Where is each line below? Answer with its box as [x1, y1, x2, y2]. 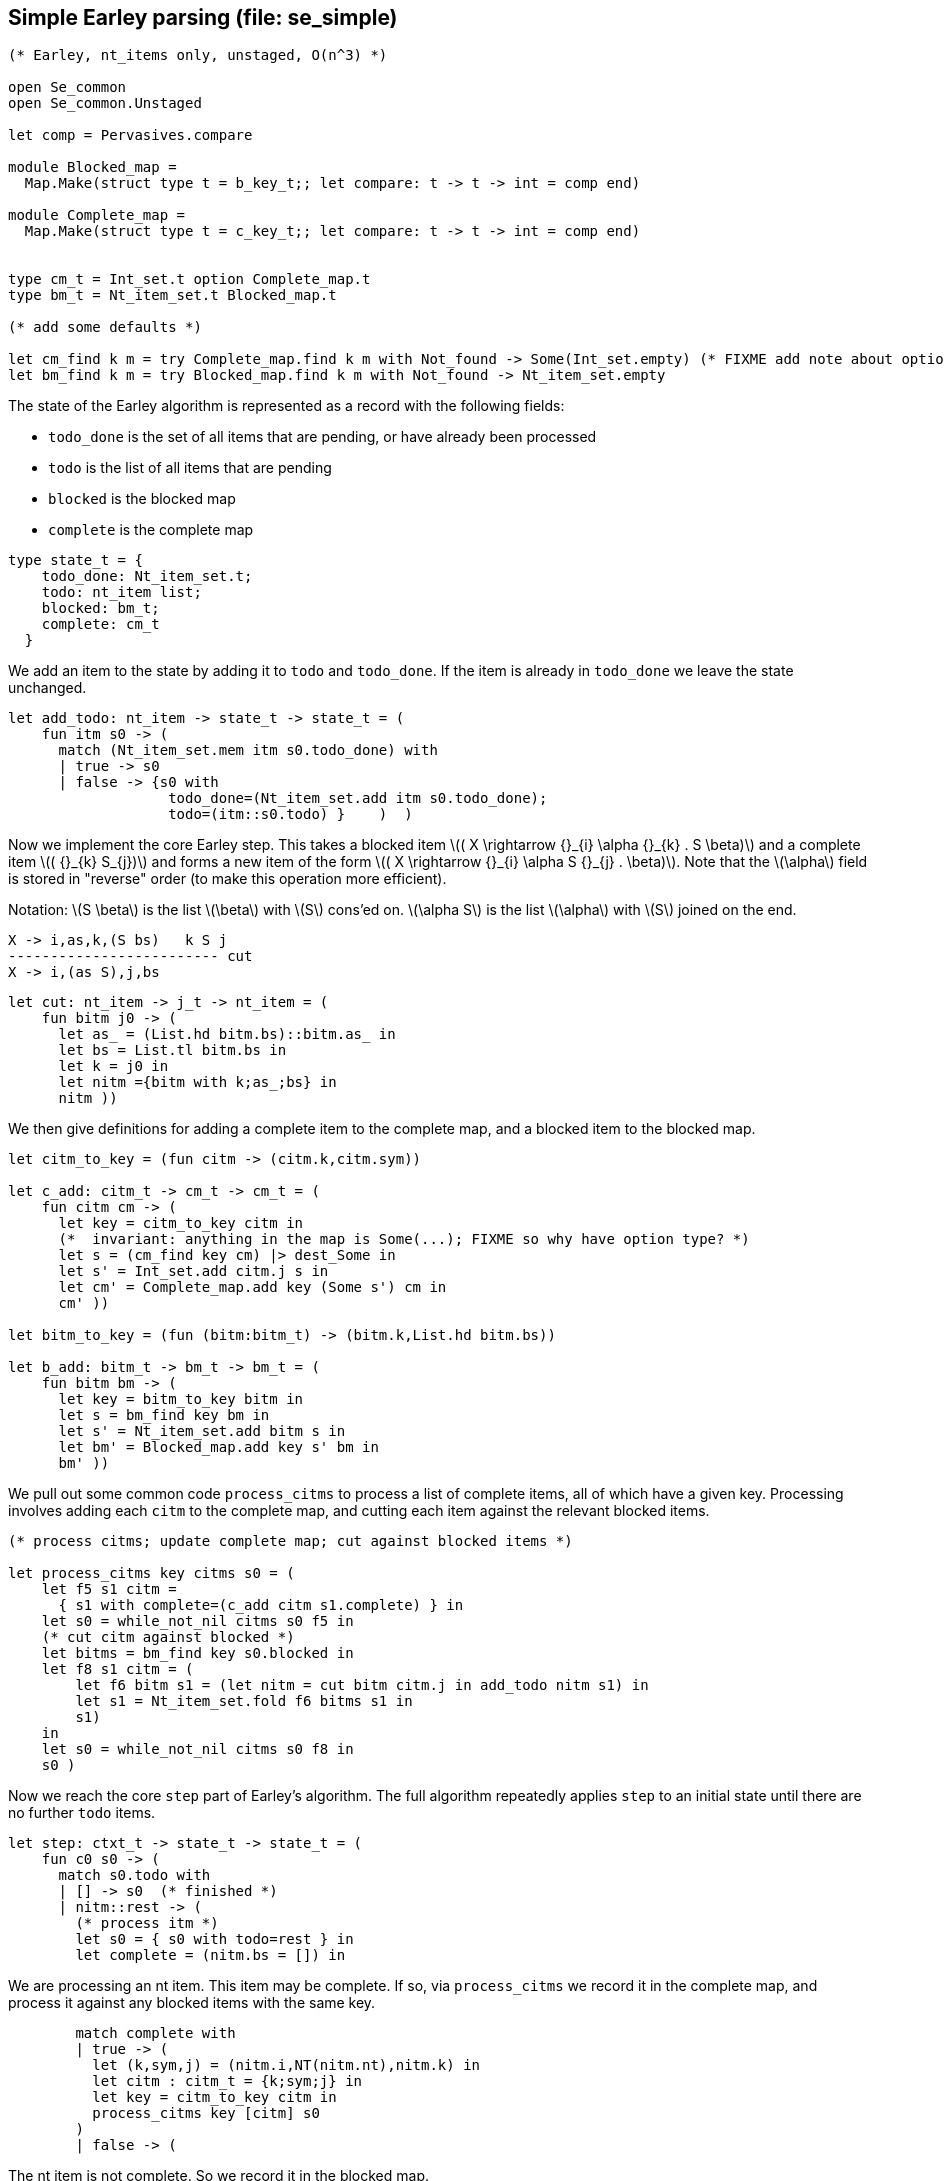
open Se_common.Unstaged [8, 95, 202, 112]
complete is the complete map [48, 521, 254, 539]
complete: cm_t [41, 616, 160, 633]
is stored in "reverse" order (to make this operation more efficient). [8, 870, 447, 888]
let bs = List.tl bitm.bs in [58, 1042, 287, 1059]
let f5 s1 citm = [41, 1581, 177, 1598]
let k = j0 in [58, 1058, 169, 1075]
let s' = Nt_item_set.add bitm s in [58, 1423, 346, 1440]
